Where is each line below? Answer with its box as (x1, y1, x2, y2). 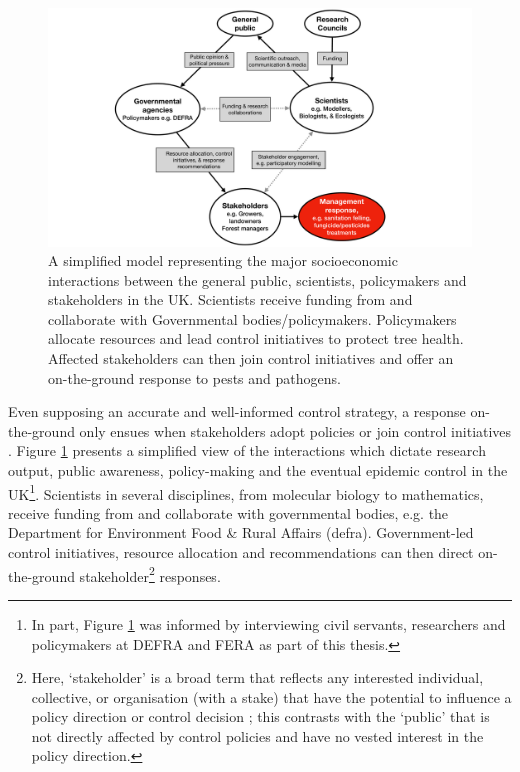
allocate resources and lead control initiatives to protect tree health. (48, 328, 464, 349)
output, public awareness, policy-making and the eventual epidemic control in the (8, 460, 508, 481)
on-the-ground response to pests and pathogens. (48, 367, 341, 388)
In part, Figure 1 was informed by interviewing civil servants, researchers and (31, 613, 506, 634)
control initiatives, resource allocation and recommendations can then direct (8, 542, 474, 563)
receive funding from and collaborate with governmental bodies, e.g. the (8, 502, 449, 523)
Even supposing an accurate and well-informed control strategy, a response (8, 401, 466, 422)
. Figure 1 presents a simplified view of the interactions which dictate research (8, 440, 486, 461)
